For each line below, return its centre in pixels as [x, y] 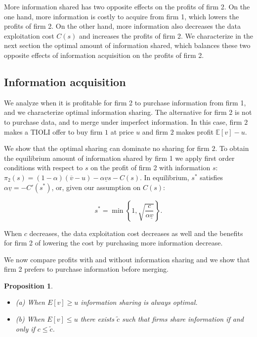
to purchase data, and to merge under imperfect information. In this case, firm [123, 121]
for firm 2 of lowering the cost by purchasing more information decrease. [113, 243]
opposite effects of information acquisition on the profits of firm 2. [104, 55]
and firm [155, 131]
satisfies [212, 177]
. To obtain [232, 148]
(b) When [30, 319]
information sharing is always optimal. [139, 302]
